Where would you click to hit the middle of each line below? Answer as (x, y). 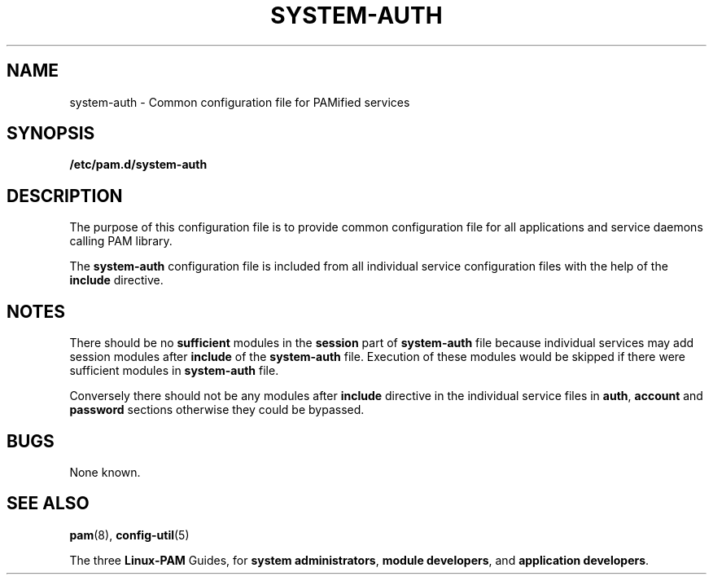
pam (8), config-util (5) (129, 535)
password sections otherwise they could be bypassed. (217, 410)
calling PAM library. (121, 241)
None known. (105, 472)
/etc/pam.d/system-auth (138, 165)
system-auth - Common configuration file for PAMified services (240, 102)
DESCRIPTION (65, 196)
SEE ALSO (48, 504)
